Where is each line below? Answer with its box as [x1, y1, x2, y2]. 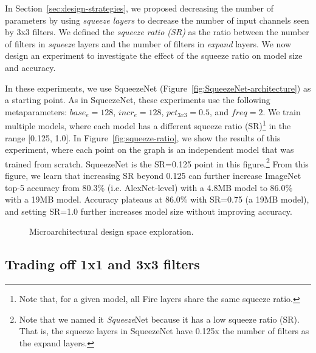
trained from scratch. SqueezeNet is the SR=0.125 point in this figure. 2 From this [5, 155, 309, 170]
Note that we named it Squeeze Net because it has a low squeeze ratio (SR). [19, 312, 300, 325]
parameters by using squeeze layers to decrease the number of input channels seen [5, 13, 309, 26]
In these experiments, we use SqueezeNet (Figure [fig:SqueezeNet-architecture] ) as [5, 81, 311, 94]
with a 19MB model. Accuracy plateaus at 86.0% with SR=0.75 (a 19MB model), [5, 193, 309, 206]
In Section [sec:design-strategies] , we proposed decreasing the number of [5, 2, 273, 14]
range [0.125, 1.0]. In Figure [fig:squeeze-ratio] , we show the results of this [5, 131, 281, 144]
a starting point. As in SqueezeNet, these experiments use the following [5, 93, 270, 106]
